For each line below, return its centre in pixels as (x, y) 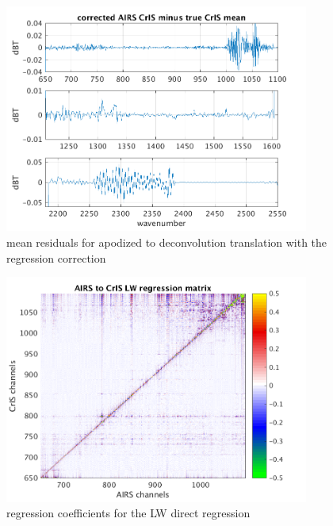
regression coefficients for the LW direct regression (128, 513)
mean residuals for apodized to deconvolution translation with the (167, 242)
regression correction (56, 257)
